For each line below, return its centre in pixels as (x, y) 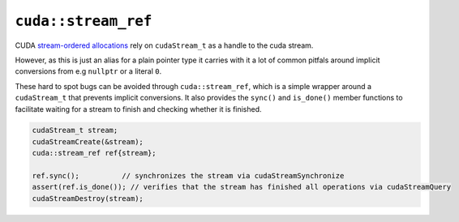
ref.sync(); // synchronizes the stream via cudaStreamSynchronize (188, 176)
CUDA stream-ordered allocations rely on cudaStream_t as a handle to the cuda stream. (164, 45)
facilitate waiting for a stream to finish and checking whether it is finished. (139, 109)
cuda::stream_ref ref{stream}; (94, 153)
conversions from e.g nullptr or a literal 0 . (88, 71)
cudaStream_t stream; (75, 130)
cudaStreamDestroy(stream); (88, 198)
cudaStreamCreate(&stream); (88, 141)
